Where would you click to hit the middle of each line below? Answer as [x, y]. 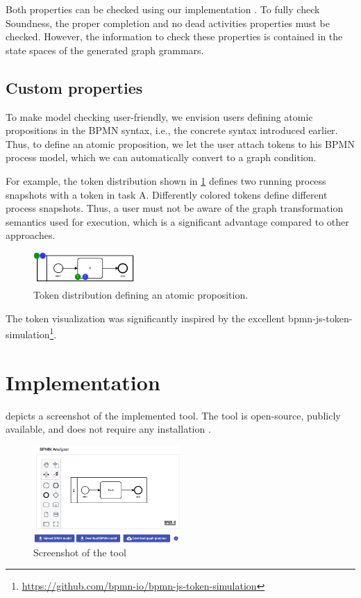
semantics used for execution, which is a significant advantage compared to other [177, 221]
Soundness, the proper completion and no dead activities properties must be [168, 23]
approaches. [31, 235]
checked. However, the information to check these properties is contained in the [174, 36]
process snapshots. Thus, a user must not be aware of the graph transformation [175, 208]
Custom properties [74, 87]
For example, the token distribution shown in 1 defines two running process [166, 180]
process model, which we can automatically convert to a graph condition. [161, 157]
